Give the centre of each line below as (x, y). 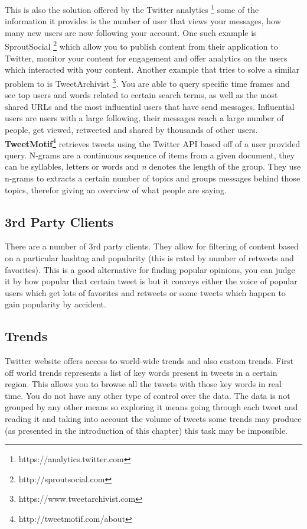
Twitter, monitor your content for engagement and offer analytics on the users (146, 58)
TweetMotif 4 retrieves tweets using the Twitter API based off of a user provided (153, 142)
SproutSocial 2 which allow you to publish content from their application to (141, 46)
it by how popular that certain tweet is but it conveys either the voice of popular (151, 281)
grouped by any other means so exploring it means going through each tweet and (151, 407)
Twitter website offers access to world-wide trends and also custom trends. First (149, 361)
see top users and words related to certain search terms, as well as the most (141, 95)
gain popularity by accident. (55, 304)
